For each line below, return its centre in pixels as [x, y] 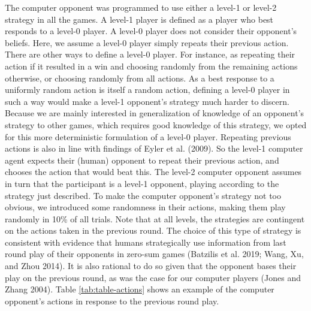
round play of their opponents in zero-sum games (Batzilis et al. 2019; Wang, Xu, [154, 254]
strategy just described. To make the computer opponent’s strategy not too [143, 195]
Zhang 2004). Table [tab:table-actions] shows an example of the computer [140, 289]
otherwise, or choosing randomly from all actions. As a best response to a [140, 78]
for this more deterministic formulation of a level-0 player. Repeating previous [148, 136]
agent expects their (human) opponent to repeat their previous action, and [142, 160]
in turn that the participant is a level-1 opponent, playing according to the [142, 183]
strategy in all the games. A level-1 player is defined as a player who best [139, 19]
